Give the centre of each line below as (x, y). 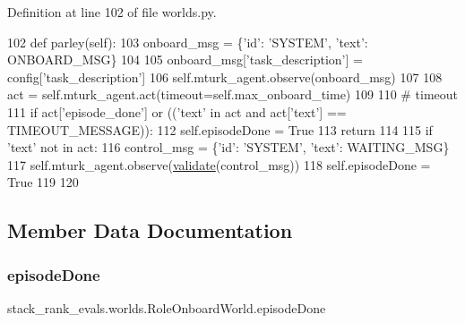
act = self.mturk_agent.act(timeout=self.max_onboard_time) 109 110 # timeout (233, 94)
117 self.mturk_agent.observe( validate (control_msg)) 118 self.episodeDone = (219, 164)
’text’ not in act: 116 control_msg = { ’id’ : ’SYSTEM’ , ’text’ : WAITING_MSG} (228, 147)
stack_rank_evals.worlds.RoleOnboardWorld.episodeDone (167, 307)
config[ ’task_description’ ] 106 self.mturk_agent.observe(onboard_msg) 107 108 (225, 76)
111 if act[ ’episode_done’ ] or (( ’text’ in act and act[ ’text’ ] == (177, 111)
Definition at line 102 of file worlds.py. (112, 12)
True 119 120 (43, 182)
